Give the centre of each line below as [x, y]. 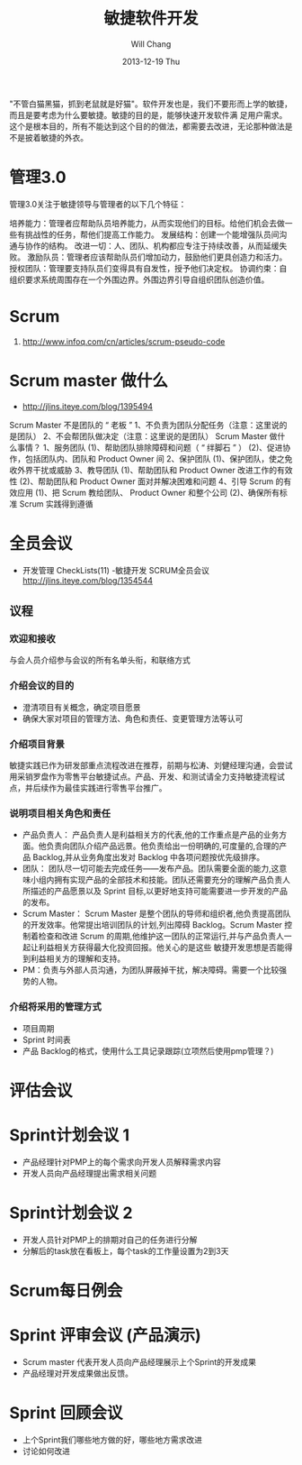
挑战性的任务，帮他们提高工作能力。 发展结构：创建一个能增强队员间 [152, 234]
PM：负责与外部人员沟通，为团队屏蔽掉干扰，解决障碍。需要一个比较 [151, 970]
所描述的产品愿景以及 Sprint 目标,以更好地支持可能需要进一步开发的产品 [155, 891]
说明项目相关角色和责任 [60, 813]
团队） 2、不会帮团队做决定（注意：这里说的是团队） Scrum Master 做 [147, 436]
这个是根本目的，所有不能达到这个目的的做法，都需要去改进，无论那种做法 [147, 126]
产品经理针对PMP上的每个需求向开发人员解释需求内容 [122, 1162]
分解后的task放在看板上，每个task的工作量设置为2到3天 [125, 1250]
